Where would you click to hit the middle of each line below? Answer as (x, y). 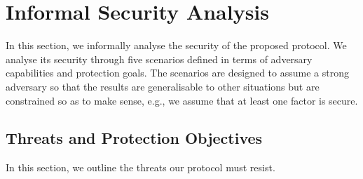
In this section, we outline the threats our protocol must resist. (141, 167)
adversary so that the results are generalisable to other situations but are (163, 86)
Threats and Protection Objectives (134, 138)
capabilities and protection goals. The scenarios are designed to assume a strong (177, 73)
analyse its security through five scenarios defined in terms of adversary (159, 59)
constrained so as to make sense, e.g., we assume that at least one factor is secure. (182, 100)
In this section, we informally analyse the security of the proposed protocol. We (176, 45)
